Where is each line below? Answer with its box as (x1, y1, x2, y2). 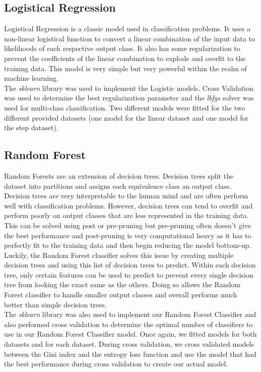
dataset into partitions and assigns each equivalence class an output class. (4, 180, 232, 191)
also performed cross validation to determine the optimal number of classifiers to (4, 318, 253, 329)
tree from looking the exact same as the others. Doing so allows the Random (4, 279, 241, 290)
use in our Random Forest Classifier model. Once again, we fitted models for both (4, 329, 257, 339)
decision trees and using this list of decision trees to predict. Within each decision (4, 259, 256, 270)
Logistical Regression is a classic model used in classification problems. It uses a (4, 23, 250, 34)
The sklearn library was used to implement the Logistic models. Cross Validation (4, 82, 254, 93)
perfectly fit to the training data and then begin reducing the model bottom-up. (4, 240, 251, 250)
